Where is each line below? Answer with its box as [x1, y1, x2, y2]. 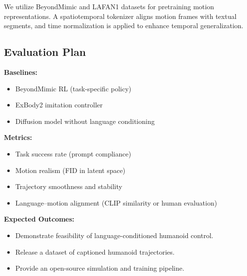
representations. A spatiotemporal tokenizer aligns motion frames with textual [4, 11, 237, 21]
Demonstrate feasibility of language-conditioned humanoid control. [15, 230, 214, 240]
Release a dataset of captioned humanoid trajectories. [15, 246, 175, 257]
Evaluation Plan [4, 44, 86, 59]
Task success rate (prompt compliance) [15, 148, 132, 158]
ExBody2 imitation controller [15, 100, 103, 110]
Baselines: [4, 67, 38, 77]
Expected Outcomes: [4, 214, 75, 224]
